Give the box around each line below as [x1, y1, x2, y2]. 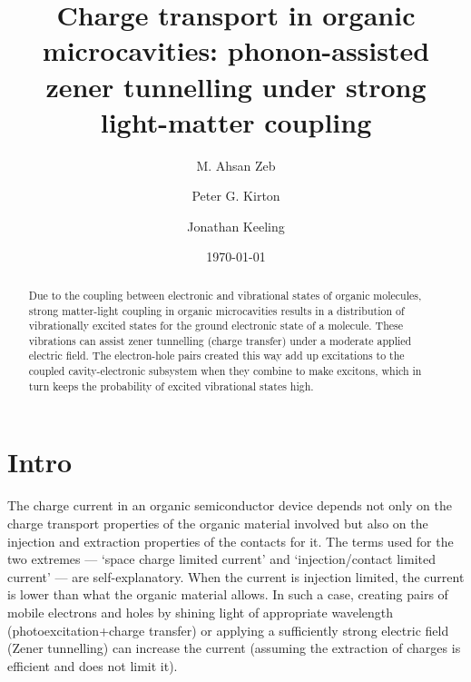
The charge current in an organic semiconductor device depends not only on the [7, 496, 452, 515]
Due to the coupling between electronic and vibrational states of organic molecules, [28, 287, 422, 302]
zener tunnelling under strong [45, 67, 427, 104]
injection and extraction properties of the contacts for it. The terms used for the [7, 531, 454, 550]
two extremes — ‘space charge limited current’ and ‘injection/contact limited [7, 549, 436, 568]
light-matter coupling [100, 103, 372, 140]
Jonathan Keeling [187, 216, 285, 235]
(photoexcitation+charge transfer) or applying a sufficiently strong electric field [7, 620, 449, 639]
